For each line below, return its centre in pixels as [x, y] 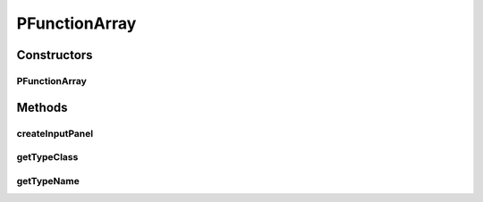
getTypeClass [47, 157]
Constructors [55, 55]
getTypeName [48, 181]
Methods [42, 107]
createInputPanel [55, 133]
